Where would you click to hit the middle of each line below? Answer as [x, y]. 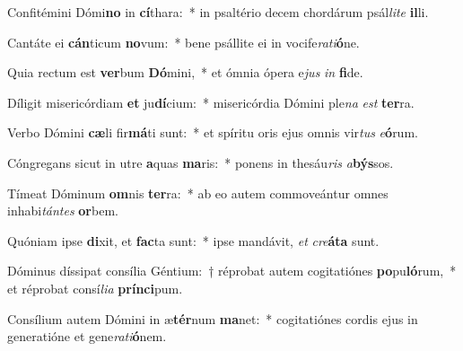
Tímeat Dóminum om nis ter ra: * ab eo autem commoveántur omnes [198, 193]
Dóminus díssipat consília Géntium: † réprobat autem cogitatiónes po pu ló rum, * [232, 271]
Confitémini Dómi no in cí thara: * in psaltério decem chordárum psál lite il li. [218, 12]
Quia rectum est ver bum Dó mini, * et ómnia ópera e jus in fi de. [185, 72]
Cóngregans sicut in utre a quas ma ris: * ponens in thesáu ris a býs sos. [201, 162]
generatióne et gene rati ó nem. [87, 336]
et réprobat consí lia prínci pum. [95, 288]
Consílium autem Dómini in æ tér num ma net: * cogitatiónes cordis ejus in [213, 318]
